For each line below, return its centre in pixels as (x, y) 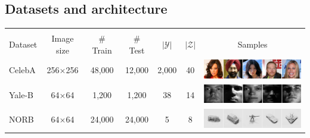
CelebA (22, 70)
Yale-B (21, 94)
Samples (252, 44)
